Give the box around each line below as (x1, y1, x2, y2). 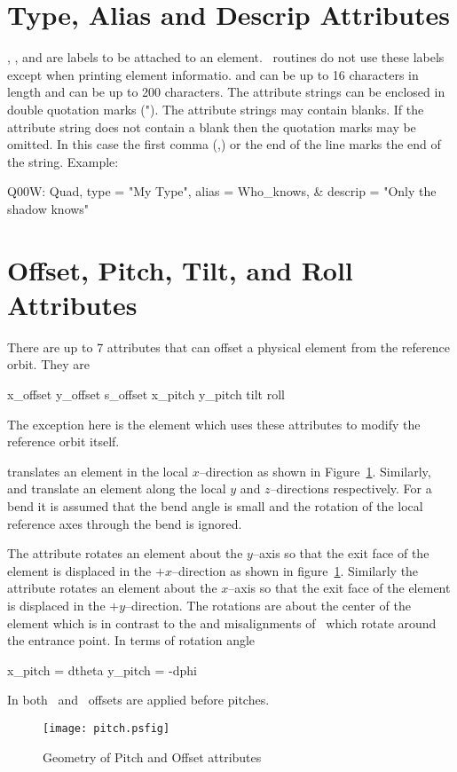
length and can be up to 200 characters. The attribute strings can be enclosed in (7, 83, 445, 101)
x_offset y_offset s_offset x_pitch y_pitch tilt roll (7, 384, 285, 403)
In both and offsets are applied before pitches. (7, 690, 270, 709)
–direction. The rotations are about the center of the (125, 595, 411, 614)
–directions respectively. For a (270, 479, 432, 498)
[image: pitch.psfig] (43, 721, 170, 735)
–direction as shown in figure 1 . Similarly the (171, 561, 419, 579)
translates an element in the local (7, 461, 188, 480)
